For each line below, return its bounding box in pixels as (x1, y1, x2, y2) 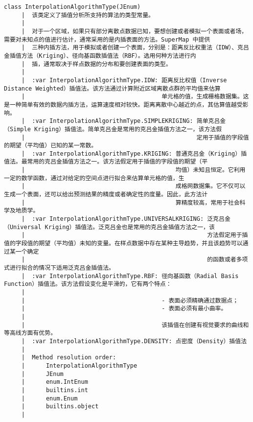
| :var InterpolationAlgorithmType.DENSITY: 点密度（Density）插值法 (21, 337, 247, 345)
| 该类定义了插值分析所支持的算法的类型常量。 (21, 11, 154, 19)
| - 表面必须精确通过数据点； (21, 297, 239, 304)
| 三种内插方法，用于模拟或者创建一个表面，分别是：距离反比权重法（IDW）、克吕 (21, 44, 249, 51)
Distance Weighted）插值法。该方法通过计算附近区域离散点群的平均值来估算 (4, 85, 221, 92)
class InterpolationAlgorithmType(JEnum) (4, 3, 141, 10)
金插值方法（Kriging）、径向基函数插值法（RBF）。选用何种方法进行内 (4, 52, 196, 59)
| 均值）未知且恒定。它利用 (21, 166, 246, 174)
